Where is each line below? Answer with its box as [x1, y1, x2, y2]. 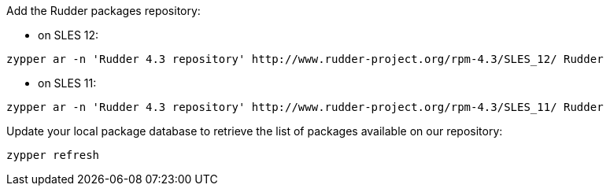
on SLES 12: [38, 28, 99, 42]
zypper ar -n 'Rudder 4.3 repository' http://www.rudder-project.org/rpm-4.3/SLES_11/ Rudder [6, 101, 604, 113]
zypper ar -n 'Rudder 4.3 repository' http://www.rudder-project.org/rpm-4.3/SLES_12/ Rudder [6, 53, 604, 65]
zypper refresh [6, 149, 100, 161]
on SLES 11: [38, 76, 97, 90]
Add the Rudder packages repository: [6, 4, 201, 17]
